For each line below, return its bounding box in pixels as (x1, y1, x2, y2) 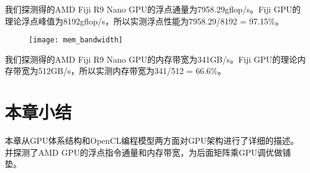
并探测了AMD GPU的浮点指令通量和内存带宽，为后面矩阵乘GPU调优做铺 (5, 146, 291, 158)
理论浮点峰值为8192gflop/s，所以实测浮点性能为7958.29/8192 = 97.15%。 (5, 14, 284, 27)
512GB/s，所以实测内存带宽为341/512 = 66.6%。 (38, 64, 226, 77)
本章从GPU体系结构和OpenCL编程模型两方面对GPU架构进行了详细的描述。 (5, 134, 299, 147)
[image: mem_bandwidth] (29, 36, 123, 45)
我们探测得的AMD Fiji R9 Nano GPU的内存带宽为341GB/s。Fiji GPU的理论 (5, 52, 297, 65)
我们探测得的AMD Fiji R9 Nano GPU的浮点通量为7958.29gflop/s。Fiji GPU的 (5, 3, 301, 15)
